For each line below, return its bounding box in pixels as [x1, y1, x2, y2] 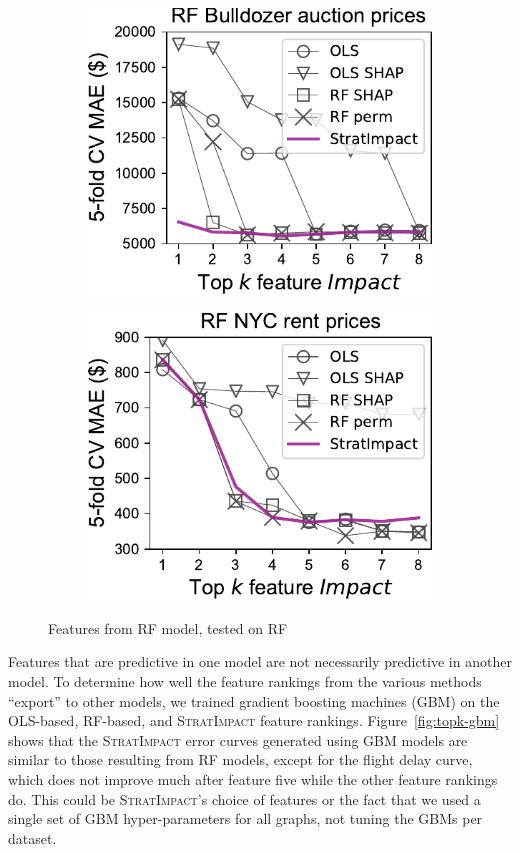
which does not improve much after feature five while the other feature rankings [8, 768, 498, 789]
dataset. [8, 827, 57, 848]
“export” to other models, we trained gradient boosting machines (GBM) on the [8, 690, 500, 711]
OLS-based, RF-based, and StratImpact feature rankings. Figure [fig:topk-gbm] [8, 710, 500, 731]
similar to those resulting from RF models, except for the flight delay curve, [8, 749, 473, 770]
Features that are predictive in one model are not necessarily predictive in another [8, 651, 512, 672]
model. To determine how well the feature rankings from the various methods [8, 670, 482, 691]
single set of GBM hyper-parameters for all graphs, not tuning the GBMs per [8, 808, 483, 829]
